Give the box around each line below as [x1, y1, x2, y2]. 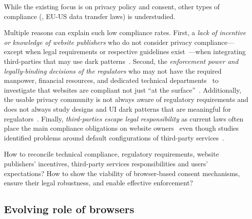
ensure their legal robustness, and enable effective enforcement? [4, 178, 193, 188]
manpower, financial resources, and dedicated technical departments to [4, 75, 219, 85]
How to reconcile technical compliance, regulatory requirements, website [4, 149, 219, 159]
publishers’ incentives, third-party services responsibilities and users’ [4, 158, 208, 168]
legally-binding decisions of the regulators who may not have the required [4, 65, 222, 76]
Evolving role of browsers [4, 201, 135, 217]
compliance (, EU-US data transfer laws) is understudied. [4, 11, 175, 21]
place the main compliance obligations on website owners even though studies [4, 123, 239, 133]
